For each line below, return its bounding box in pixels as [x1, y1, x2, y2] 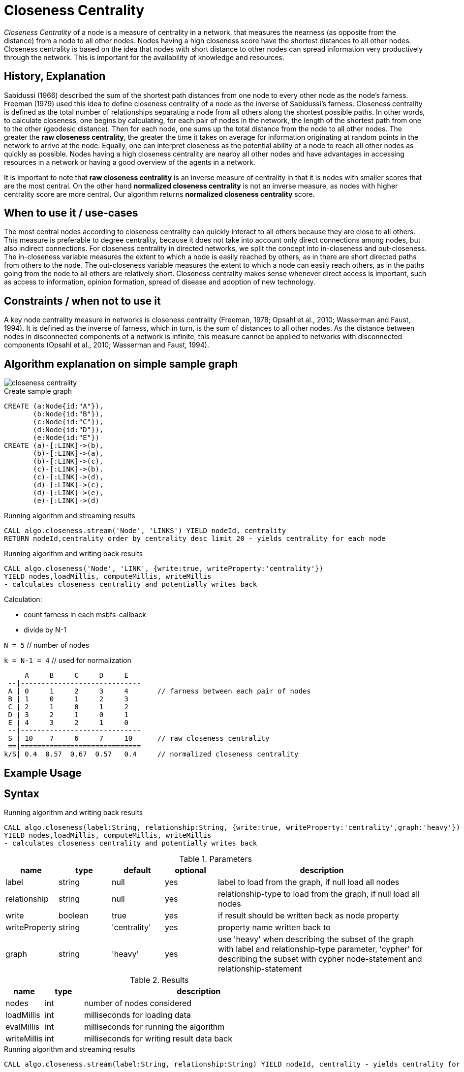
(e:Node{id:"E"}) [33, 434, 99, 442]
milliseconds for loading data [84, 1010, 191, 1020]
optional [175, 865, 206, 876]
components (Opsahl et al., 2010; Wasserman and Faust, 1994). [4, 341, 209, 349]
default [124, 865, 151, 876]
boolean [59, 911, 89, 921]
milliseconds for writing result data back [84, 1034, 232, 1044]
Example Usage [4, 766, 82, 779]
